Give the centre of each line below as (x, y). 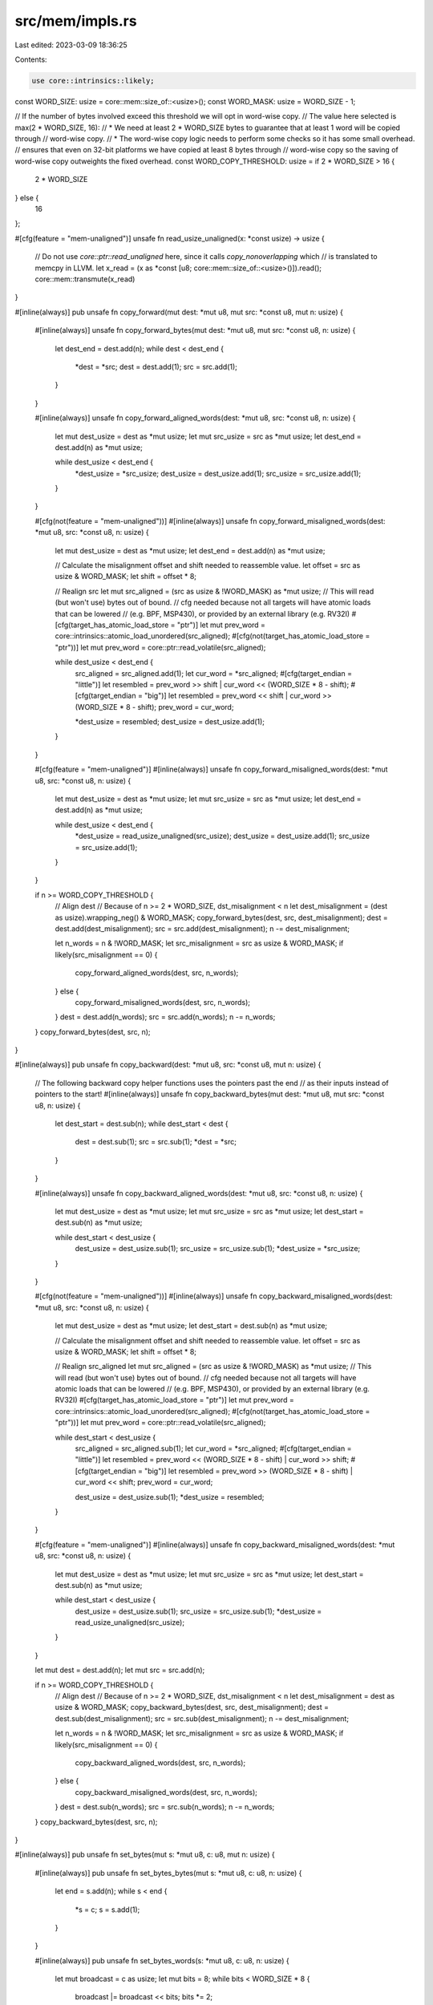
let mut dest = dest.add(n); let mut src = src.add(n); (120, 1670)
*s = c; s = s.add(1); (107, 1910)
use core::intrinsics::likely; (93, 81)
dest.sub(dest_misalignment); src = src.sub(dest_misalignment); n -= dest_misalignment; (202, 1718)
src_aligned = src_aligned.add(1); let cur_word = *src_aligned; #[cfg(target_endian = (214, 673)
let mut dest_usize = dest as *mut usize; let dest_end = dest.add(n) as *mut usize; (190, 550)
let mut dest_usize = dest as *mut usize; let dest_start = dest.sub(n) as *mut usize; (191, 1326)
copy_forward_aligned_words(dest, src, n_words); (157, 973)
